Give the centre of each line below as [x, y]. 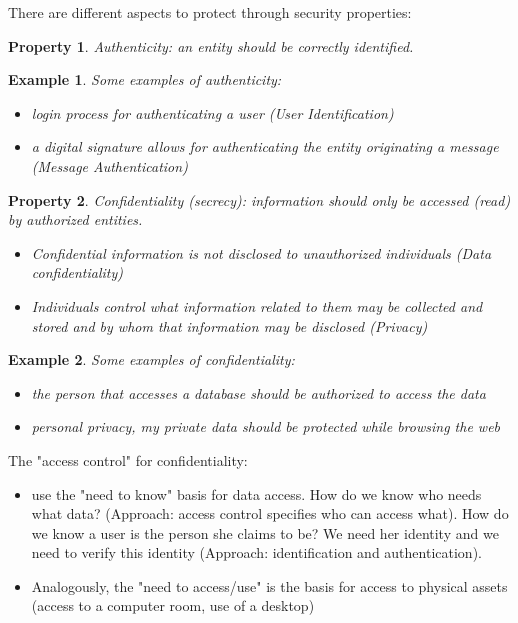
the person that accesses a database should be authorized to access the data [258, 392]
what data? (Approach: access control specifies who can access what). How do [270, 513]
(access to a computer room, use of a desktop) [173, 605]
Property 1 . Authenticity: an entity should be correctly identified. [211, 45]
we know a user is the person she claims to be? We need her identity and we [265, 532]
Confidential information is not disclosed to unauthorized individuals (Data [261, 252]
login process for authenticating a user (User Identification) [212, 112]
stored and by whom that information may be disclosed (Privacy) [229, 325]
